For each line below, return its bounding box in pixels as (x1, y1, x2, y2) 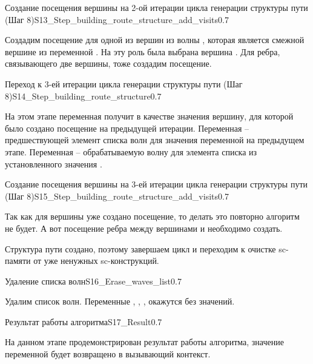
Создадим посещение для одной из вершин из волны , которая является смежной (5, 33, 305, 46)
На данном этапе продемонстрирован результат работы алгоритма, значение (5, 335, 284, 348)
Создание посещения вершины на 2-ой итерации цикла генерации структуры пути (5, 1, 308, 13)
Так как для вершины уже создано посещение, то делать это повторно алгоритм (5, 210, 300, 223)
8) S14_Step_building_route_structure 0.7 (5, 89, 162, 102)
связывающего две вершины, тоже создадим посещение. (5, 57, 212, 70)
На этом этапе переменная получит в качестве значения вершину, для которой (5, 110, 294, 123)
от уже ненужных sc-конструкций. (33, 254, 159, 267)
